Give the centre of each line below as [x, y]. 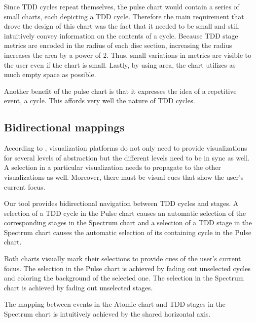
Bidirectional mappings [64, 127]
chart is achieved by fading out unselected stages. [78, 287]
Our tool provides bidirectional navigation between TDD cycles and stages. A [121, 203]
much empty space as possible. [50, 74]
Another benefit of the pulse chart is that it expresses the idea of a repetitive [120, 91]
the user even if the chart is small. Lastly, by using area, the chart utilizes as [120, 64]
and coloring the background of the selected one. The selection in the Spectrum [124, 278]
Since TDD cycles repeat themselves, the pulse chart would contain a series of [122, 6]
